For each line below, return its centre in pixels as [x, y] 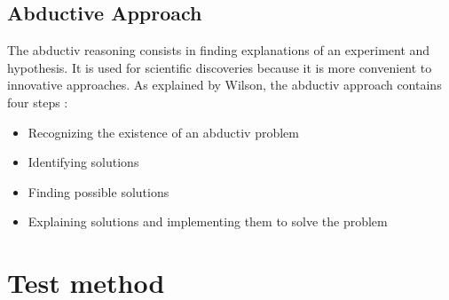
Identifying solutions [83, 162]
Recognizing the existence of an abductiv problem [163, 132]
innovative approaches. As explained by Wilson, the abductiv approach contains [224, 85]
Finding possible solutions [98, 191]
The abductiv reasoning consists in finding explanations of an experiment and [219, 50]
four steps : [38, 102]
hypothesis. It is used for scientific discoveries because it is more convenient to [220, 67]
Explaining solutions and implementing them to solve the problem [208, 221]
